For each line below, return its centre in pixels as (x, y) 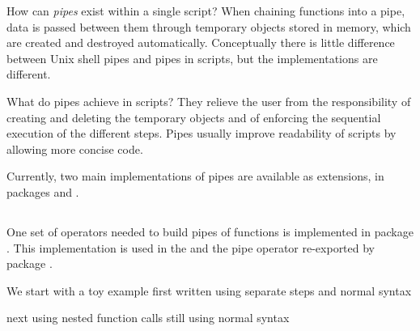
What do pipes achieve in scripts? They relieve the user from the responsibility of (209, 101)
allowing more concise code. (75, 149)
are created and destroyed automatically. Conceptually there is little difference (201, 42)
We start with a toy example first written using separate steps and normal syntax (209, 290)
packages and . (43, 191)
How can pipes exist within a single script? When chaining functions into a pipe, (206, 11)
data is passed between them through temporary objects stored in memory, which (209, 26)
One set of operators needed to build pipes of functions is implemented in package (210, 231)
